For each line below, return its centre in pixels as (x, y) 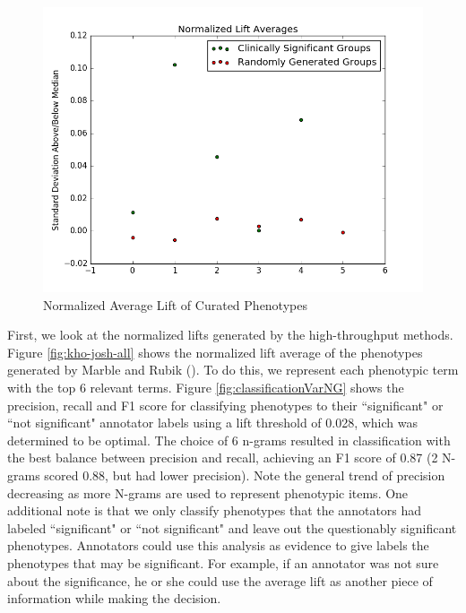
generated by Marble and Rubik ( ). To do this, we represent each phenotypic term (233, 370)
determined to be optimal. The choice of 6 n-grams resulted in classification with (229, 440)
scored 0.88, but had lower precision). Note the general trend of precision (245, 475)
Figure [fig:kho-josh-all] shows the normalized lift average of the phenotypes (215, 352)
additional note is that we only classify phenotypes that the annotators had (215, 510)
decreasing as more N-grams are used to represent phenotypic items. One (208, 492)
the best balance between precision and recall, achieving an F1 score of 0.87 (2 (223, 458)
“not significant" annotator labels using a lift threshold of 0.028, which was (213, 423)
